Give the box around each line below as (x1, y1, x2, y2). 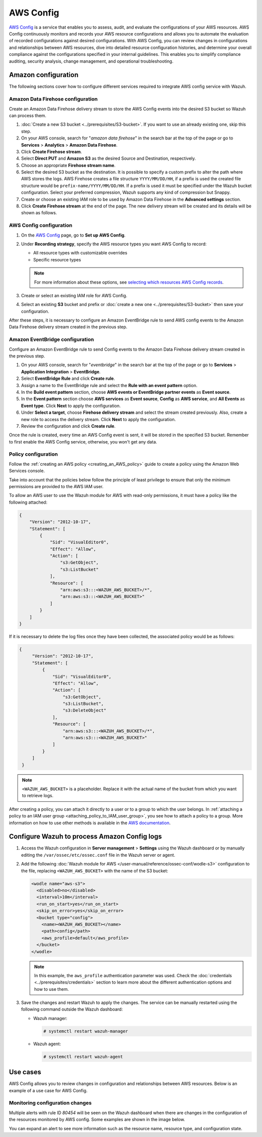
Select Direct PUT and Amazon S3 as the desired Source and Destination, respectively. (21, 155, 196, 161)
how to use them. (34, 986, 69, 992)
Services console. (9, 468, 45, 474)
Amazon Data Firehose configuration (9, 96, 98, 102)
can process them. (9, 112, 47, 119)
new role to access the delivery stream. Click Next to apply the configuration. (21, 416, 176, 422)
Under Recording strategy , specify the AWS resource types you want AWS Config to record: (21, 241, 207, 247)
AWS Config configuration (9, 222, 73, 229)
